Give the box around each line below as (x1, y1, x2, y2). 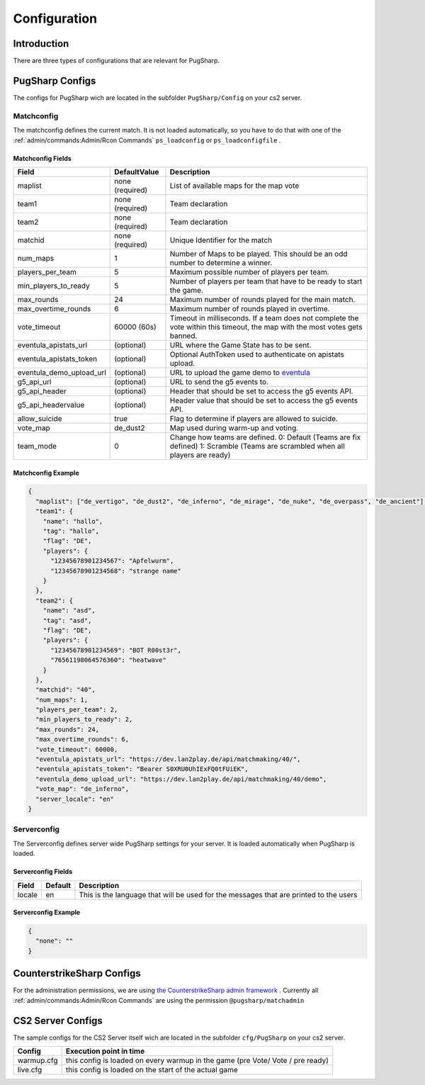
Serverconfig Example (13, 908, 81, 917)
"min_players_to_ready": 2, (35, 716, 133, 724)
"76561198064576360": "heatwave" (50, 656, 166, 664)
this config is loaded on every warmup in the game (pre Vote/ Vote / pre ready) (65, 1056, 329, 1066)
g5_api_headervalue (17, 400, 85, 410)
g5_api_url (17, 376, 52, 386)
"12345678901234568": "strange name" (50, 567, 182, 575)
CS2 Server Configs (13, 1014, 103, 1027)
